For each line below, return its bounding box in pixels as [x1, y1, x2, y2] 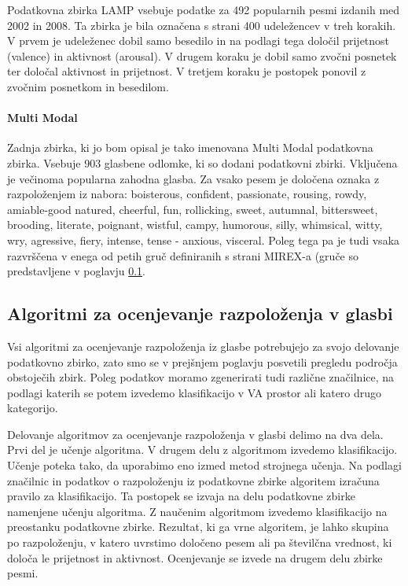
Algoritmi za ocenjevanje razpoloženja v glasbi [7, 301, 393, 326]
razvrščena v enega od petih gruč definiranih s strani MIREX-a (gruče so [7, 247, 358, 264]
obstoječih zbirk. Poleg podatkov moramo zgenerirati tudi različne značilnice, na [7, 369, 395, 385]
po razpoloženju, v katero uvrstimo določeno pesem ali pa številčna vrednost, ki [7, 534, 392, 551]
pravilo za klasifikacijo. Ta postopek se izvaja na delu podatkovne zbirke [7, 488, 355, 504]
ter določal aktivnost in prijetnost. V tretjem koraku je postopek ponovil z [7, 63, 366, 79]
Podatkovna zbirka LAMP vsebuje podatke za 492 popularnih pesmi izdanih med [7, 2, 400, 17]
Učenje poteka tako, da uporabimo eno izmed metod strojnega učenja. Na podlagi [7, 457, 402, 474]
